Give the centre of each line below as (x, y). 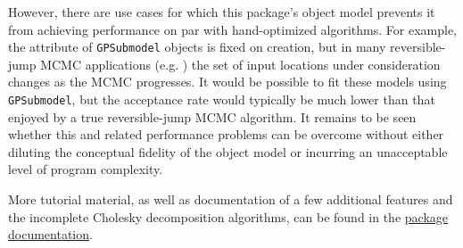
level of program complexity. (86, 169)
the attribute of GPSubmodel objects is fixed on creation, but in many (197, 47)
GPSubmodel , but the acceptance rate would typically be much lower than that (222, 99)
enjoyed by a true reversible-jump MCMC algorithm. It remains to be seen (212, 116)
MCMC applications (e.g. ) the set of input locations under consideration (240, 64)
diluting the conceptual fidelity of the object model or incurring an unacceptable (228, 151)
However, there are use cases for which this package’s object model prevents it (222, 12)
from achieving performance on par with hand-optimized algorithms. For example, (232, 29)
